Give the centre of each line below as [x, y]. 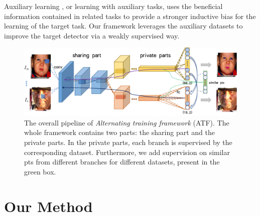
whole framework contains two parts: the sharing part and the [119, 132]
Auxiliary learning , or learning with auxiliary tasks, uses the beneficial [113, 6]
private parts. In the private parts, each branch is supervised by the [128, 142]
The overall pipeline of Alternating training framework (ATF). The [127, 122]
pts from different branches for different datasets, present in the [122, 162]
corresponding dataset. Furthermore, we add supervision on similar [127, 152]
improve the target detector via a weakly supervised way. [92, 35]
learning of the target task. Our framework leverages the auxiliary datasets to [123, 26]
